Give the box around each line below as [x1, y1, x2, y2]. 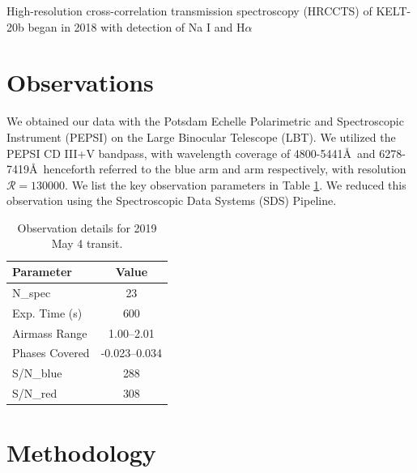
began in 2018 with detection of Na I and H [28, 18, 245, 35]
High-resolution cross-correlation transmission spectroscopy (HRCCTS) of [6, 2, 372, 19]
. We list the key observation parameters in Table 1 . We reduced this [65, 176, 406, 193]
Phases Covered [12, 344, 90, 361]
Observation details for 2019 [17, 219, 157, 236]
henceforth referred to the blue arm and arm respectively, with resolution [43, 160, 406, 177]
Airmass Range [12, 324, 87, 341]
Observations [6, 66, 154, 99]
